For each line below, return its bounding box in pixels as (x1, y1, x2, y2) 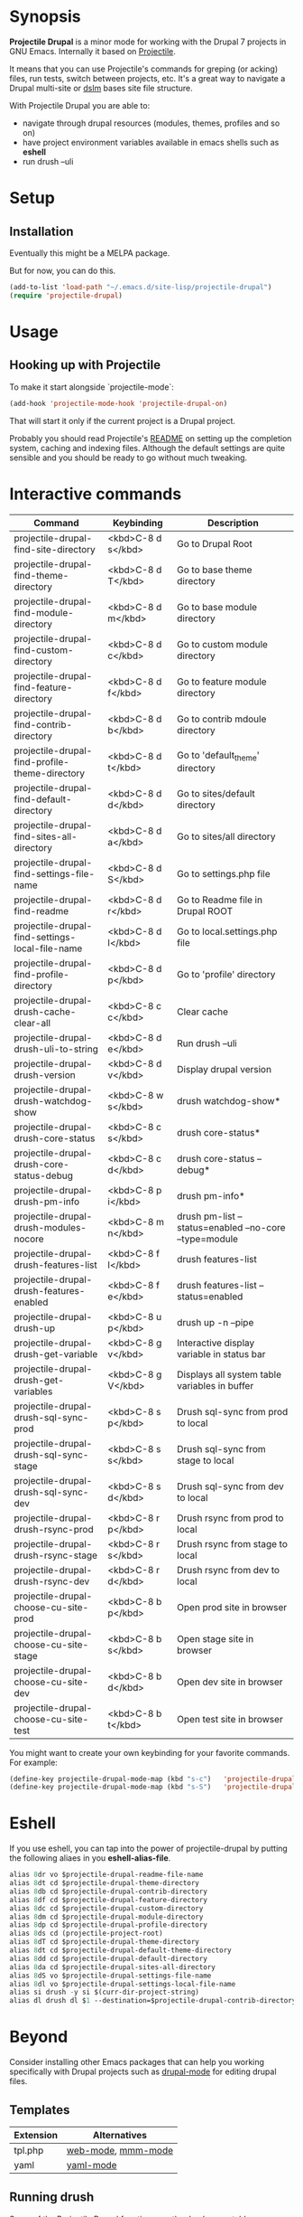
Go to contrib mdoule (177, 712, 267, 725)
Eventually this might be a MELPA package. (9, 247, 170, 259)
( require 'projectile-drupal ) (9, 291, 124, 300)
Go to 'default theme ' (177, 749, 260, 763)
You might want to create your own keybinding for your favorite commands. (9, 1747, 290, 1758)
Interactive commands (9, 484, 182, 504)
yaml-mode (66, 2158, 117, 2171)
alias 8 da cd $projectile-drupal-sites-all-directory (9, 1962, 216, 1972)
